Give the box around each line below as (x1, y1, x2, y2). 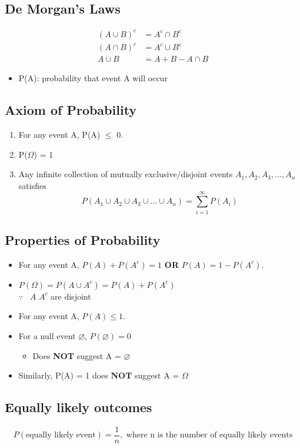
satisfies (18, 179, 46, 191)
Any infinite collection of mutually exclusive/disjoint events (18, 168, 233, 180)
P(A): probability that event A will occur (18, 72, 168, 84)
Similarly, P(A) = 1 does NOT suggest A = (18, 369, 179, 381)
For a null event (18, 329, 76, 341)
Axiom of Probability (5, 101, 137, 119)
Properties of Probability (5, 230, 161, 248)
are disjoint (51, 290, 91, 302)
